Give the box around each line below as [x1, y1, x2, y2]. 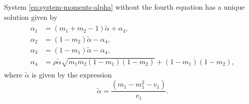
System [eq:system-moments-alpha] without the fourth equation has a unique [4, 2, 245, 12]
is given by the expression [32, 69, 112, 80]
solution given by [4, 11, 58, 22]
